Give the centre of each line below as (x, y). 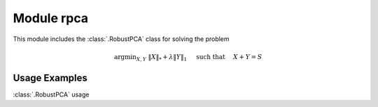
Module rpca (51, 18)
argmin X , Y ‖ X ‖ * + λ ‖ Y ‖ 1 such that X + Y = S (188, 58)
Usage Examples (50, 77)
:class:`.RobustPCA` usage (51, 94)
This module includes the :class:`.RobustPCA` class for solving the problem (121, 39)
